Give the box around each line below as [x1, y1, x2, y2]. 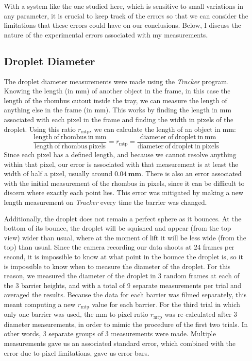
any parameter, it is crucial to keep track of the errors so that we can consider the [4, 10, 249, 20]
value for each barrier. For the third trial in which [92, 299, 240, 309]
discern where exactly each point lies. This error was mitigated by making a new [4, 187, 244, 198]
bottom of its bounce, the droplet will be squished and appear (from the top [4, 223, 231, 233]
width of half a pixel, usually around [4, 168, 113, 179]
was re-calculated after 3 [164, 309, 237, 319]
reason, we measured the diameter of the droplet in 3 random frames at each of [4, 271, 240, 281]
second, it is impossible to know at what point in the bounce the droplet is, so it [4, 252, 243, 261]
